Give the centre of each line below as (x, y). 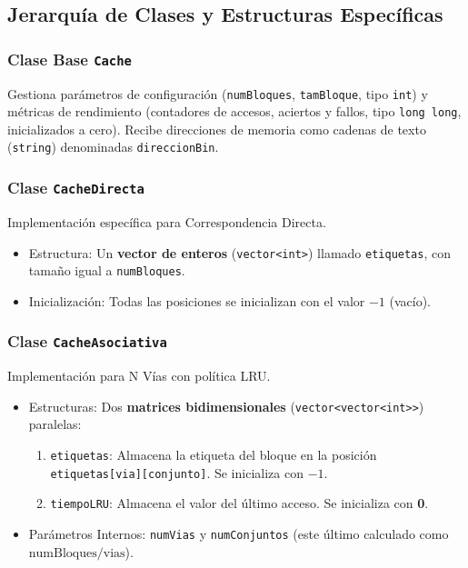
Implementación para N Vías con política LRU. (139, 376)
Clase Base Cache (70, 59)
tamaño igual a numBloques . (107, 270)
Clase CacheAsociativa (87, 341)
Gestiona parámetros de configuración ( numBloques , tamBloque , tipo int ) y (218, 93)
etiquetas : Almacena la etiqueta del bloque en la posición (214, 455)
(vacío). (410, 300)
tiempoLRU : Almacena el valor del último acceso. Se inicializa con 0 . (239, 503)
